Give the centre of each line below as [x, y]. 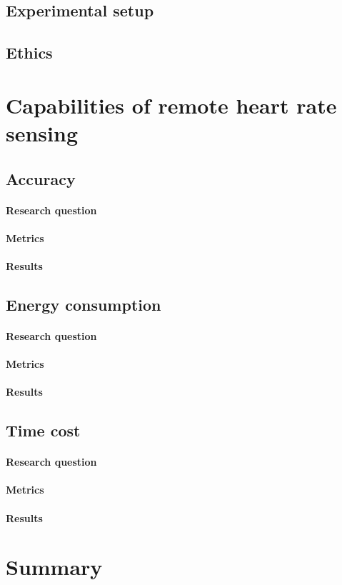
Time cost [43, 430]
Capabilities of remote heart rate [171, 105]
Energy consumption [84, 304]
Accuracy [41, 178]
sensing [42, 132]
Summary [54, 567]
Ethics [29, 52]
